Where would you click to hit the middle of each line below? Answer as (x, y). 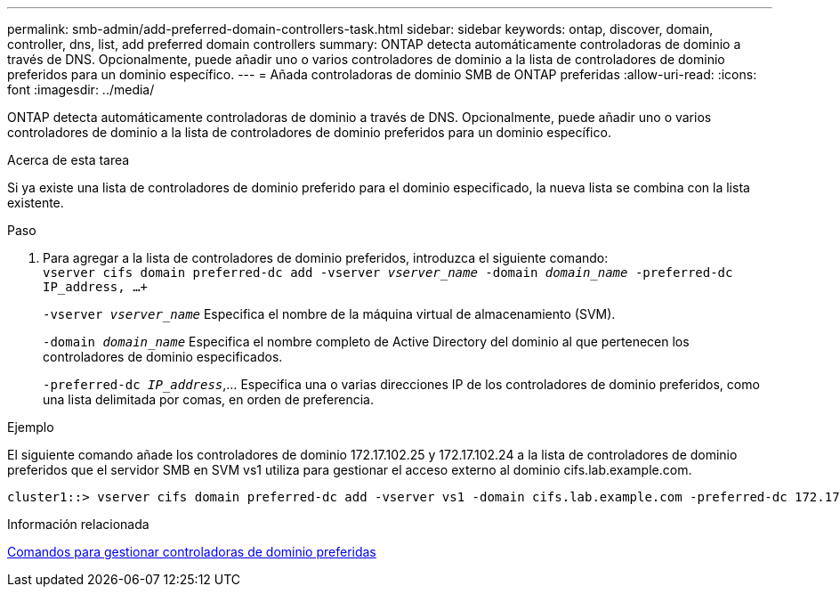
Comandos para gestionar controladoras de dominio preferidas (192, 552)
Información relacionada (78, 524)
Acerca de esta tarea (69, 160)
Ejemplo (31, 427)
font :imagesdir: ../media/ (81, 90)
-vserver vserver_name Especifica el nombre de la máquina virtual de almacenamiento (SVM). (329, 314)
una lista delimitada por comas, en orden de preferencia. (208, 399)
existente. (36, 203)
